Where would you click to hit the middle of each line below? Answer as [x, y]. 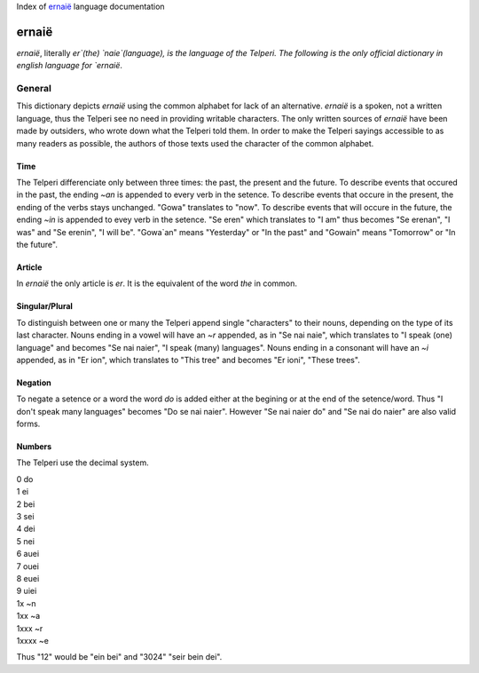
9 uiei [27, 591]
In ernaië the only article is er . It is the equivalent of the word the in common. [157, 283]
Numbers [34, 447]
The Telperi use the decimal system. [83, 463]
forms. [28, 424]
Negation [34, 383]
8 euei [28, 578]
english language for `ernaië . [70, 66]
